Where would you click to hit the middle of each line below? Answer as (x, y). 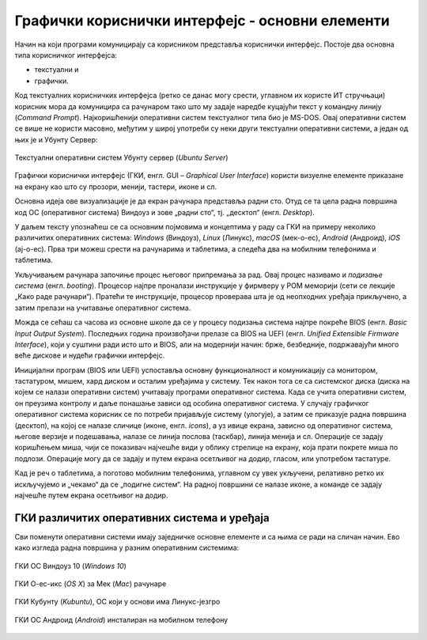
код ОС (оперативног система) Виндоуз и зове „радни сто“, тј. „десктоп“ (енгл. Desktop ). (165, 212)
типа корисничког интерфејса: (66, 55)
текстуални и (57, 70)
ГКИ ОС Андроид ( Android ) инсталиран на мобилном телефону (121, 619)
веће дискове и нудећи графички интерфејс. (90, 355)
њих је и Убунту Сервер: (56, 139)
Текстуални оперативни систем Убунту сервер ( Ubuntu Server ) (121, 157)
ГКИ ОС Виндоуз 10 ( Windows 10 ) (70, 566)
